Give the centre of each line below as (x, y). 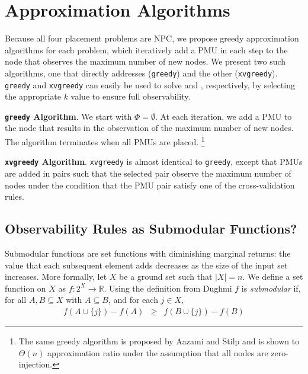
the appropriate (33, 96)
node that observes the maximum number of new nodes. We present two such (145, 61)
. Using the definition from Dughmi (168, 288)
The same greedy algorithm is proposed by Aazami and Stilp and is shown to (159, 341)
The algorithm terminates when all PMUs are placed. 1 (105, 141)
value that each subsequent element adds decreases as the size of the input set (146, 265)
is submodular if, (271, 288)
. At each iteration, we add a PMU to (223, 116)
